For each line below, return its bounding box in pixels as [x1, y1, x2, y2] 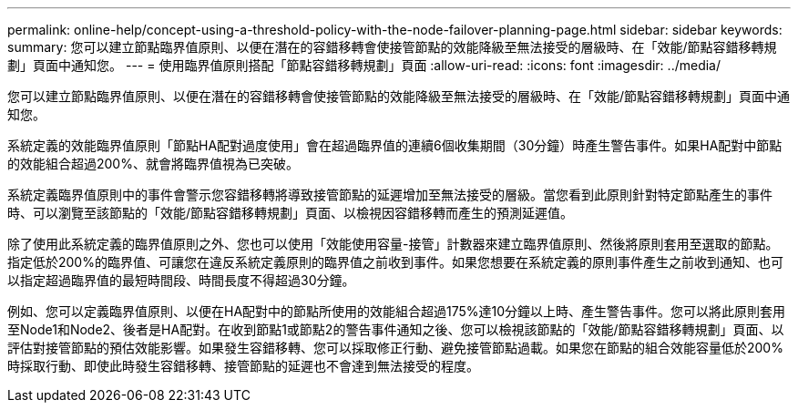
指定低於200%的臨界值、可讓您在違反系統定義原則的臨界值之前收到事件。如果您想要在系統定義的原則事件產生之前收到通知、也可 [7, 254, 783, 270]
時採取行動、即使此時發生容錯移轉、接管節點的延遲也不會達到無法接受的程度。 [7, 358, 479, 374]
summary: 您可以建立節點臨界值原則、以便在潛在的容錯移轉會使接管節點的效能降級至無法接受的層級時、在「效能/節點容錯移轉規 [7, 39, 777, 55]
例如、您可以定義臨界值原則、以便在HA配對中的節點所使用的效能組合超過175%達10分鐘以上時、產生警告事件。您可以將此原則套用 [7, 303, 786, 319]
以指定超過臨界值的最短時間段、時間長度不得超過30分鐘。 [7, 272, 355, 288]
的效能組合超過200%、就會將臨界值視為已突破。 [7, 156, 299, 171]
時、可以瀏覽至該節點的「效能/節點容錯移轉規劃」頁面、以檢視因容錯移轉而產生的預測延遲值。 [7, 205, 574, 220]
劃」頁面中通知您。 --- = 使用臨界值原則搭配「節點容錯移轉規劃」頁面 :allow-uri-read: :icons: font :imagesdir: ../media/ [7, 57, 721, 73]
